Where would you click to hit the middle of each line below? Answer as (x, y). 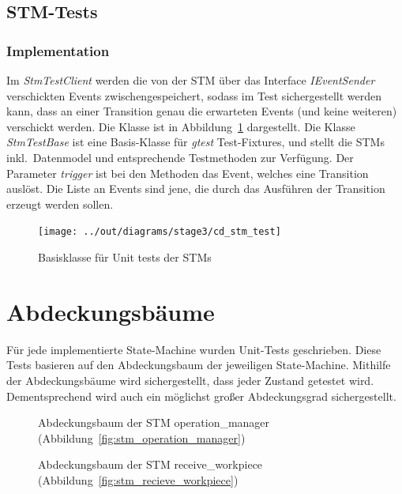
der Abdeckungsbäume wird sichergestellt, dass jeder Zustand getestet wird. (190, 380)
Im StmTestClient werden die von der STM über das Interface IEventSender (191, 80)
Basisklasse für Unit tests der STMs (125, 257)
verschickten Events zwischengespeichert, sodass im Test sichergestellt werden (194, 95)
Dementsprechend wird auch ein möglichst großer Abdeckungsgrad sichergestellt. (201, 396)
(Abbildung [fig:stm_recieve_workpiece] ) (138, 479)
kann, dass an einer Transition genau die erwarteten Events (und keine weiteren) (202, 111)
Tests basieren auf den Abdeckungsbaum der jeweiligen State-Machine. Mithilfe (199, 365)
